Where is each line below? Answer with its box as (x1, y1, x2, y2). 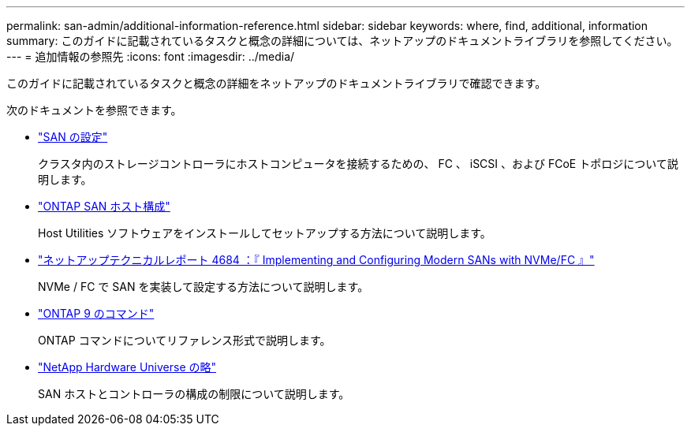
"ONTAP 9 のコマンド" (38, 307, 155, 320)
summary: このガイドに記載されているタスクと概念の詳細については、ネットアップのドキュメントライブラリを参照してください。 (6, 34, 678, 47)
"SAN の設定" (38, 130, 108, 143)
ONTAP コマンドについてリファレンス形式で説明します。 (38, 333, 331, 347)
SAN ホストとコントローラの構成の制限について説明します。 (38, 387, 350, 400)
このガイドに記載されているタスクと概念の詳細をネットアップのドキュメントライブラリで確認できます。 (6, 76, 547, 90)
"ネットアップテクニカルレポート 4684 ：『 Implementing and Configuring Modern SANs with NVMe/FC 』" (38, 253, 595, 266)
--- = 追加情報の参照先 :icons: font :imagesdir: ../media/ (6, 50, 295, 63)
